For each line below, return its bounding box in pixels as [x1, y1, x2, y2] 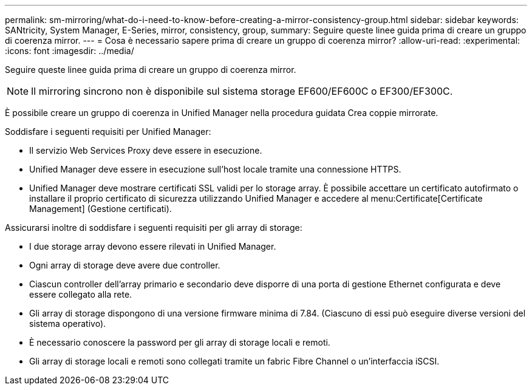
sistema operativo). [29, 318, 106, 329]
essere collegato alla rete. [29, 289, 132, 299]
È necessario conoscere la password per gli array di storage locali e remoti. [29, 337, 330, 347]
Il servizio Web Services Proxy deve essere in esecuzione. [29, 145, 262, 156]
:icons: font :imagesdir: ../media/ [5, 46, 134, 56]
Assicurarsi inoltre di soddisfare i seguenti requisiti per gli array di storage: [5, 222, 302, 233]
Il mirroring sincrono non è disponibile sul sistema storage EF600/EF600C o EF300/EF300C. [31, 85, 453, 97]
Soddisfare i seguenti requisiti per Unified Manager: [5, 126, 211, 137]
